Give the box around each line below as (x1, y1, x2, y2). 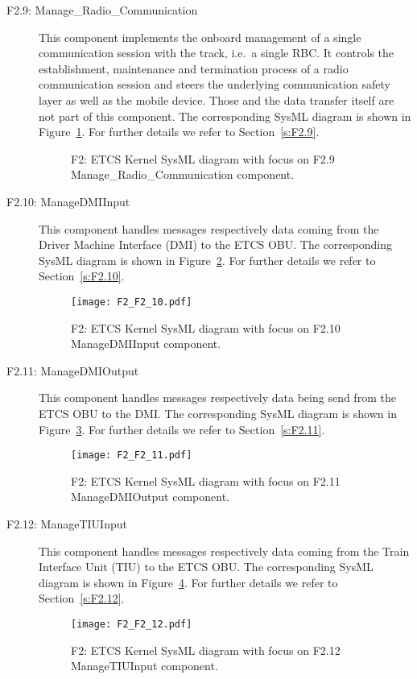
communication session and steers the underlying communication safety (39, 76, 390, 93)
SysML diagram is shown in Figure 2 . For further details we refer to (39, 251, 376, 268)
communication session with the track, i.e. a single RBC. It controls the (39, 44, 394, 61)
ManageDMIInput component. (71, 335, 221, 352)
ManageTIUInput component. (71, 657, 218, 674)
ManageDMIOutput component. (71, 488, 230, 505)
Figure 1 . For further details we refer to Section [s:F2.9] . (39, 123, 320, 140)
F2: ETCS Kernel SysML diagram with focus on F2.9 (71, 150, 335, 167)
